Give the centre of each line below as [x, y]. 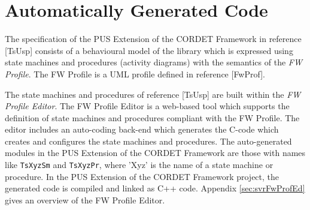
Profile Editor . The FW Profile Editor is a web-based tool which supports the [147, 106]
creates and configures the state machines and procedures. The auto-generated [148, 141]
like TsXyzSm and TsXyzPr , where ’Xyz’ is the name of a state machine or [139, 165]
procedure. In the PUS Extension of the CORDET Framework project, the [142, 176]
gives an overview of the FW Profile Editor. [85, 199]
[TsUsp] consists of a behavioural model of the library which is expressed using [149, 50]
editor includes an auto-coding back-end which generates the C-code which [142, 129]
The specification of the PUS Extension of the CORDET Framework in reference [153, 39]
